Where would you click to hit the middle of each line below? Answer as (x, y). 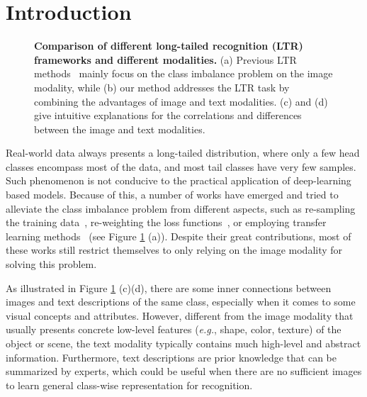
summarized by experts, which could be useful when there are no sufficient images (184, 371)
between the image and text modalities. (120, 129)
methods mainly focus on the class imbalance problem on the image (183, 73)
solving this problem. (51, 264)
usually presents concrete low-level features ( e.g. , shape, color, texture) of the (174, 329)
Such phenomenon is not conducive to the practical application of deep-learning (179, 180)
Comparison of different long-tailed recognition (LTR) (169, 46)
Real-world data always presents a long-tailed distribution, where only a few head (183, 153)
